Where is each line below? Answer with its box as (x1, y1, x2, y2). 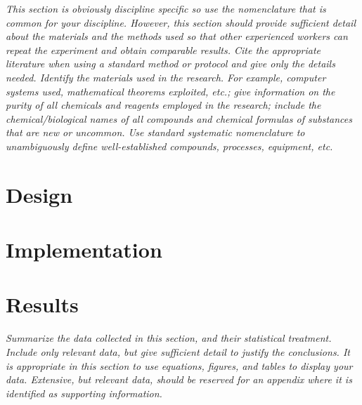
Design (6, 180, 73, 208)
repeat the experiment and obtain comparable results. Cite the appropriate (6, 42, 321, 57)
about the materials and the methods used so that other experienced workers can (6, 29, 348, 44)
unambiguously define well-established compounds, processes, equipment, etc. (6, 138, 333, 153)
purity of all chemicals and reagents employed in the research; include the (6, 98, 321, 112)
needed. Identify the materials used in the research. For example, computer (6, 69, 326, 84)
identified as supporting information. (6, 385, 162, 400)
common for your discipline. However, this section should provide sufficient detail (6, 15, 356, 29)
